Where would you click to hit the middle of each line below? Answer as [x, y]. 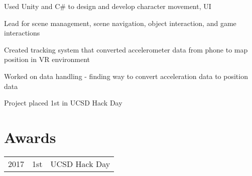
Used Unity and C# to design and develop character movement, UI [108, 6]
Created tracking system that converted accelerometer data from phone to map [126, 49]
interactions [22, 33]
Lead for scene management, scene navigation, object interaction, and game [120, 23]
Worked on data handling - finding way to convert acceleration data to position [126, 76]
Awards [30, 137]
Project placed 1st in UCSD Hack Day [63, 103]
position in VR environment [47, 59]
